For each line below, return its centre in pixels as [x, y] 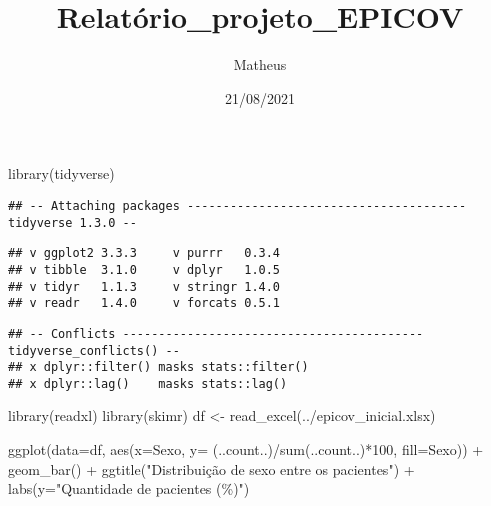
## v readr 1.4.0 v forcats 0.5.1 [144, 303]
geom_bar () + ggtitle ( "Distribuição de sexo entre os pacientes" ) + [211, 468]
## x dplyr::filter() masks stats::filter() [158, 367]
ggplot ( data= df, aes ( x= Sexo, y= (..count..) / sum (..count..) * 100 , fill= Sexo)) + [246, 449]
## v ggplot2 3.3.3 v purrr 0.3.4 [144, 253]
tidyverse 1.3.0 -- [72, 222]
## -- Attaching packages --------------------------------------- [237, 205]
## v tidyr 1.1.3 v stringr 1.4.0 [144, 286]
